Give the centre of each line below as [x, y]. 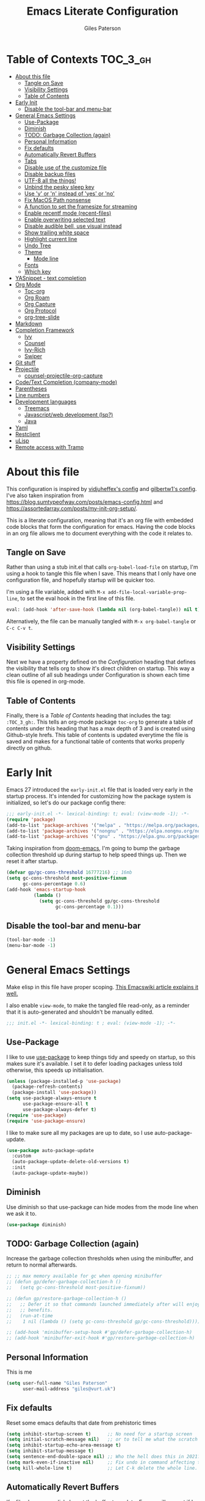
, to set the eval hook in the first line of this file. [76, 599]
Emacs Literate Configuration [103, 11]
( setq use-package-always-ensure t [52, 1098]
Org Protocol [40, 310]
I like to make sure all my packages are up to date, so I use [80, 1132]
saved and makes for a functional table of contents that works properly [95, 741]
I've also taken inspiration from [45, 495]
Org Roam [37, 298]
